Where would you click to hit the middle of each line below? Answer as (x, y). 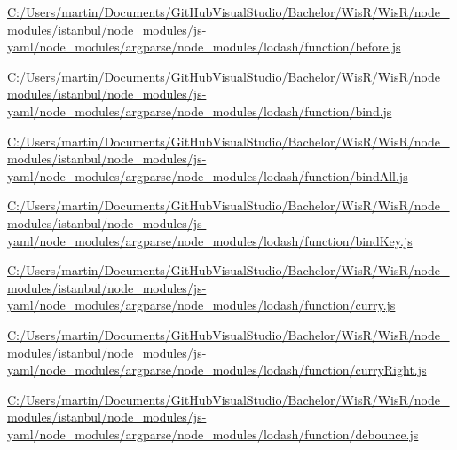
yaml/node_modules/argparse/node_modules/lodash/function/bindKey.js (210, 240)
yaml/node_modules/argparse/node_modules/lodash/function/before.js (204, 47)
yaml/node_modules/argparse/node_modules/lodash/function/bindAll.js (208, 175)
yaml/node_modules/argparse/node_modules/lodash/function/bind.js (200, 111)
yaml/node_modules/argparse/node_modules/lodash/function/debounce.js (213, 434)
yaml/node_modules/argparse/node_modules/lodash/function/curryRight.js (217, 370)
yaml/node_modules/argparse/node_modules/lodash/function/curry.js (201, 305)
